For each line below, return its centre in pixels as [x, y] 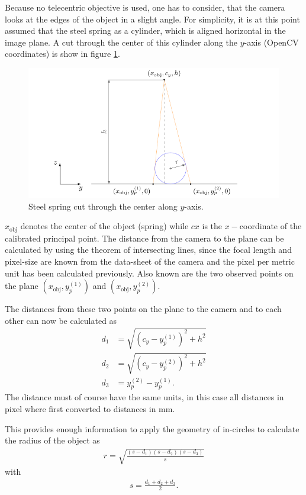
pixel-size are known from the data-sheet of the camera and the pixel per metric [150, 261]
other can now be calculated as [61, 320]
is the [212, 226]
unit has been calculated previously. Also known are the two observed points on [149, 273]
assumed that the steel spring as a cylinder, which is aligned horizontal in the [145, 30]
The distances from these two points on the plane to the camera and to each [143, 309]
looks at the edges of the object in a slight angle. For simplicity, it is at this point [152, 19]
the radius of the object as [52, 440]
